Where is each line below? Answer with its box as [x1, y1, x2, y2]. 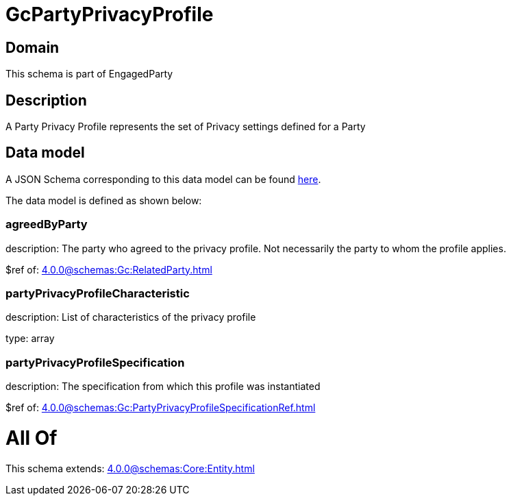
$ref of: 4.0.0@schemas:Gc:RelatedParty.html [5, 263, 212, 276]
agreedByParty [5, 217, 88, 232]
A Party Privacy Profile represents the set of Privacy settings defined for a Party [5, 121, 366, 133]
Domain [5, 38, 60, 56]
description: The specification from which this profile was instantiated [5, 380, 321, 393]
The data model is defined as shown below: [5, 194, 202, 206]
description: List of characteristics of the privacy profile [5, 311, 256, 323]
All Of [5, 426, 58, 450]
